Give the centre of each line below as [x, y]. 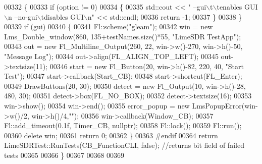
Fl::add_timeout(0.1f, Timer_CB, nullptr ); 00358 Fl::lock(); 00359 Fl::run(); [123, 125]
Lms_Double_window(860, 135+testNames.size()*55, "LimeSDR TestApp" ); [123, 36]
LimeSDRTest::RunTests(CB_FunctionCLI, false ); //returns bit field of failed [124, 145]
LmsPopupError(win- [225, 105]
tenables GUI [237, 7]
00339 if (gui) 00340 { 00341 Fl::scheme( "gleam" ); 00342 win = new [109, 26]
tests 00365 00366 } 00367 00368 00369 [64, 155]
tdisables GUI [62, 16]
